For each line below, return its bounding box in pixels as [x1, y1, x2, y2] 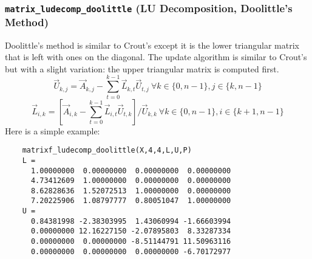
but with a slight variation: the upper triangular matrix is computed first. [5, 62, 279, 75]
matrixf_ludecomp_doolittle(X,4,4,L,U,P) [22, 146, 192, 155]
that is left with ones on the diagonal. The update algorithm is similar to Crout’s [5, 50, 307, 63]
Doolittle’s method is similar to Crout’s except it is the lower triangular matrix [5, 38, 299, 51]
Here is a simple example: [5, 124, 100, 137]
